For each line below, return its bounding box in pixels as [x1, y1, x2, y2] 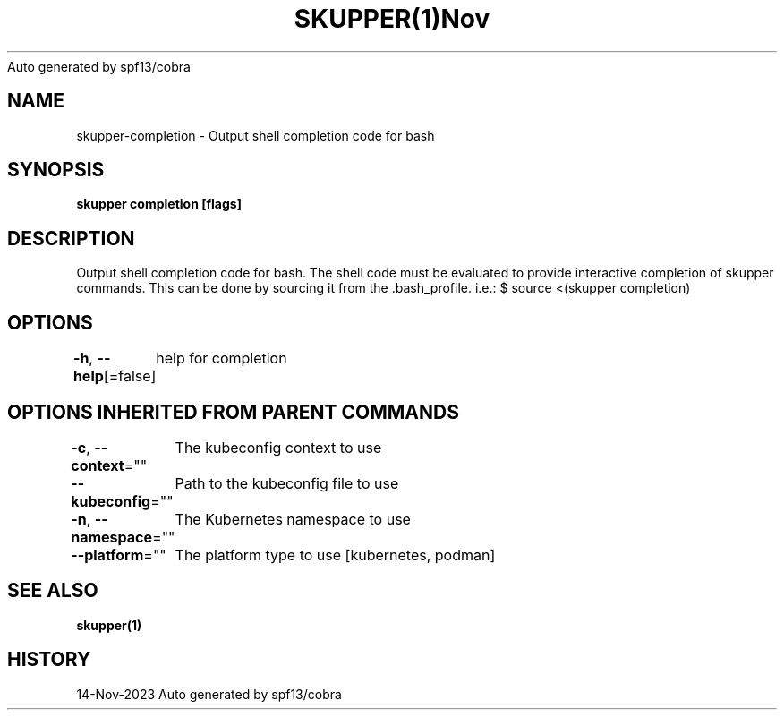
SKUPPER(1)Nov [294, 4, 490, 34]
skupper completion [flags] [76, 196, 242, 212]
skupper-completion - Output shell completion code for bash [76, 127, 435, 143]
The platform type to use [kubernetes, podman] [175, 545, 496, 564]
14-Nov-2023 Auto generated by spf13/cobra [76, 686, 342, 702]
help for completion [156, 349, 287, 368]
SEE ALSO [7, 579, 98, 602]
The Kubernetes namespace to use [175, 509, 411, 528]
